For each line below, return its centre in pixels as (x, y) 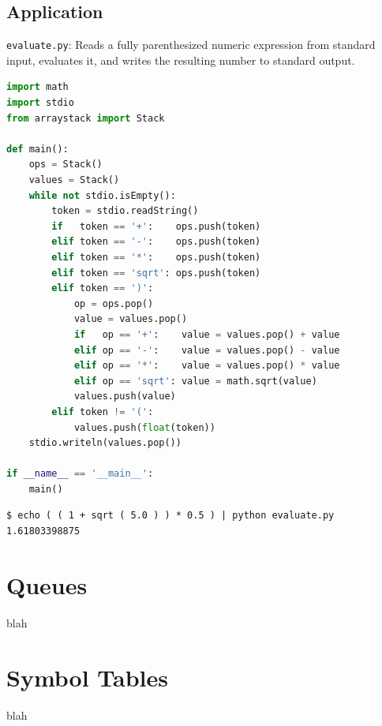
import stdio (40, 103)
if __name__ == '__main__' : (80, 474)
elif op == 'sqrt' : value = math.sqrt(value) (195, 381)
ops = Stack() (66, 165)
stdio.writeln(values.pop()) (105, 443)
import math (37, 87)
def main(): (37, 149)
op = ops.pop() (114, 303)
